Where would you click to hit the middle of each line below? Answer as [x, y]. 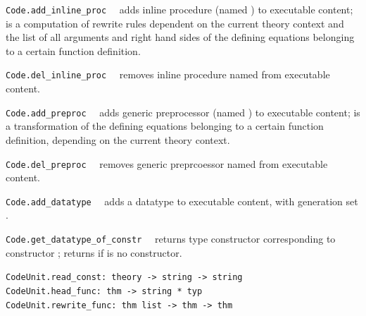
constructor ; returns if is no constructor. [94, 252]
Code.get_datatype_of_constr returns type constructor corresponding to [171, 239]
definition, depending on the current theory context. [118, 139]
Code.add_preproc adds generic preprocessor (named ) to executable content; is [183, 112]
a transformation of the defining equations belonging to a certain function [165, 126]
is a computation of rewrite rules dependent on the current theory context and [175, 23]
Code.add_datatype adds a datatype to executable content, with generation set [182, 201]
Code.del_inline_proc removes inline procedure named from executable [168, 74]
